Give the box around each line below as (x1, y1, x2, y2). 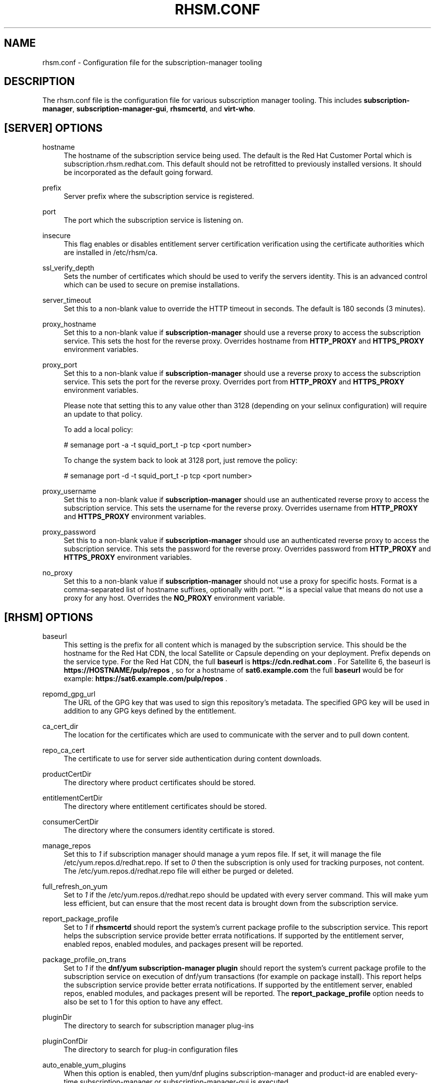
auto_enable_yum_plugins (42, 1061, 126, 1070)
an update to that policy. (64, 410, 143, 419)
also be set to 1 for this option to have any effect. (64, 997, 223, 1006)
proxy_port (42, 361, 77, 369)
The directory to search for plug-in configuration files (64, 1045, 238, 1054)
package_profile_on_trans (42, 955, 127, 964)
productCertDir (42, 770, 92, 779)
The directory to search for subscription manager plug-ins (64, 1021, 254, 1030)
